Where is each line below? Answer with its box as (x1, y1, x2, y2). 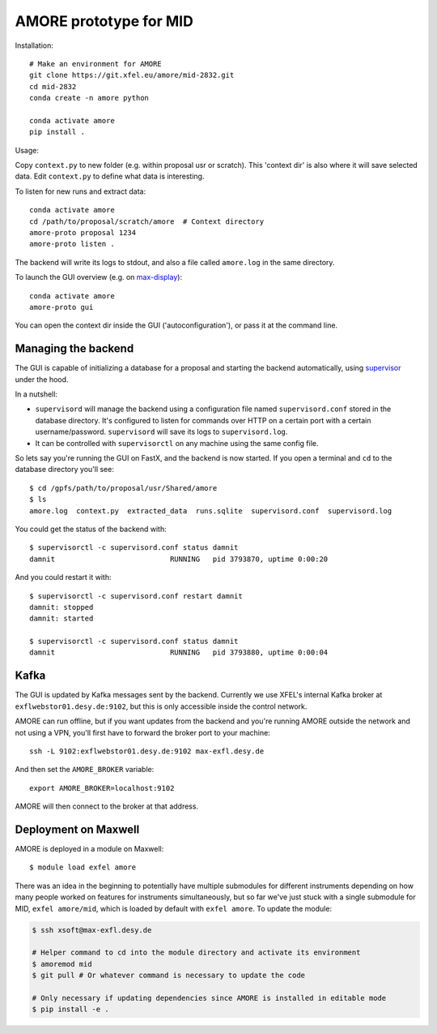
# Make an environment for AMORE (29, 59, 162, 68)
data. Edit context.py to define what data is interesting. (15, 171, 205, 182)
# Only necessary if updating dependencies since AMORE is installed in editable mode (32, 993, 387, 1002)
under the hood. (15, 374, 69, 384)
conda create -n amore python (29, 93, 150, 103)
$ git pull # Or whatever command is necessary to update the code (32, 971, 306, 980)
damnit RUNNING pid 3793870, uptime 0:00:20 (29, 554, 329, 564)
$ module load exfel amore (29, 863, 137, 872)
